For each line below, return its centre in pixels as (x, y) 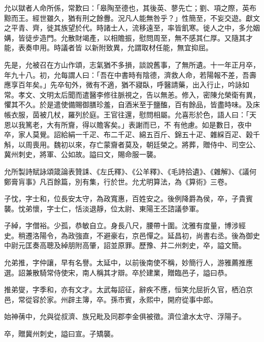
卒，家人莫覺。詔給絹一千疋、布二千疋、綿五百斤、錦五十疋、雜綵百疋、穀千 (132, 134)
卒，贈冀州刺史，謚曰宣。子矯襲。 (61, 334)
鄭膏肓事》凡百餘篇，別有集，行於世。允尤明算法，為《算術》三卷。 (118, 181)
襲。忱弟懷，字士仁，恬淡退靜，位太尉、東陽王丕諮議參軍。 (104, 208)
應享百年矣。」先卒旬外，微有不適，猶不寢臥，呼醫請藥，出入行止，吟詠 (123, 85)
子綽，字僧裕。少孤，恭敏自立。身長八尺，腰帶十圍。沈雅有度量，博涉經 (125, 225)
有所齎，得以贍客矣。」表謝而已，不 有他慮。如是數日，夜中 (153, 124)
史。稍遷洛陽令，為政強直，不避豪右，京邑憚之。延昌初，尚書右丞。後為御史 (132, 235)
